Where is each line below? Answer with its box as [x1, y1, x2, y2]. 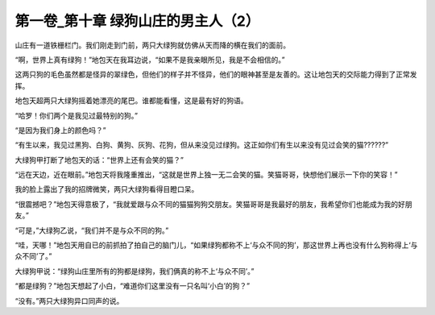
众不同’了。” [14, 251, 52, 261]
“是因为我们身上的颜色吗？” [14, 125, 106, 135]
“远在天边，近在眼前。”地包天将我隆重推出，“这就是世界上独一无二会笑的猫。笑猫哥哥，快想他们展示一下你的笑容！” [14, 170, 398, 180]
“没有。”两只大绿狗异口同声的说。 [14, 296, 124, 305]
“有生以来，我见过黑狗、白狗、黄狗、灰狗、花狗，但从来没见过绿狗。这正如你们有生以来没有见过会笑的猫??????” [14, 140, 389, 150]
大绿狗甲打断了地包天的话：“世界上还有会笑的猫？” [14, 155, 184, 164]
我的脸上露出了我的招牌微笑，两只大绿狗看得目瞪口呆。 [14, 184, 199, 194]
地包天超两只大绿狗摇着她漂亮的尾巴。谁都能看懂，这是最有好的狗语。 [14, 96, 248, 106]
